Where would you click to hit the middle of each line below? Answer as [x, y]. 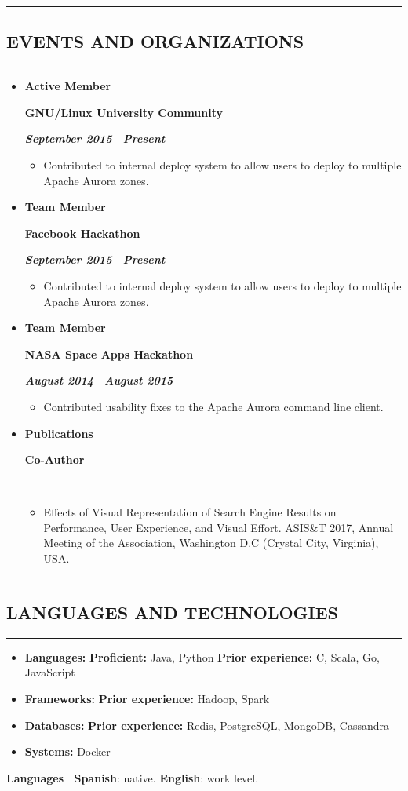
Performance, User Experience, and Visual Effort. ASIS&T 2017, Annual [219, 527]
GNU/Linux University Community [124, 112]
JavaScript [50, 672]
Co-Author [55, 459]
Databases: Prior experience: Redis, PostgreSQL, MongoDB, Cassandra [207, 725]
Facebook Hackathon [82, 233]
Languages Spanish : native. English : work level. [133, 777]
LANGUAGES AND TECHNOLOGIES [173, 612]
